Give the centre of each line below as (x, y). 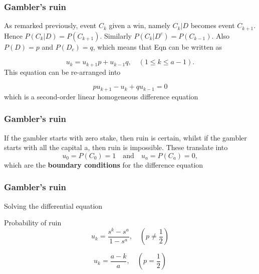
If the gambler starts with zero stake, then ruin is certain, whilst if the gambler (125, 137)
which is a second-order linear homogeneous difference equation (101, 96)
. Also (220, 35)
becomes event (213, 25)
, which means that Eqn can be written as (158, 46)
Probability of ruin (33, 223)
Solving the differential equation (53, 205)
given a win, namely (140, 25)
